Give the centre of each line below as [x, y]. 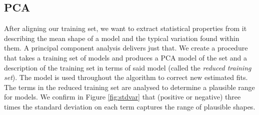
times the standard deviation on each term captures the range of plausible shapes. [130, 106]
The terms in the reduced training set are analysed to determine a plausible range [129, 87]
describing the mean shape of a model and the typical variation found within [122, 38]
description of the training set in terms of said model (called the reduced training [128, 67]
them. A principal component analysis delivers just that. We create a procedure [126, 48]
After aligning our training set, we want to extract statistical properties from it [125, 28]
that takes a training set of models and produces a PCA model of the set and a [125, 57]
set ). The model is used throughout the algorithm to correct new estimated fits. [126, 77]
